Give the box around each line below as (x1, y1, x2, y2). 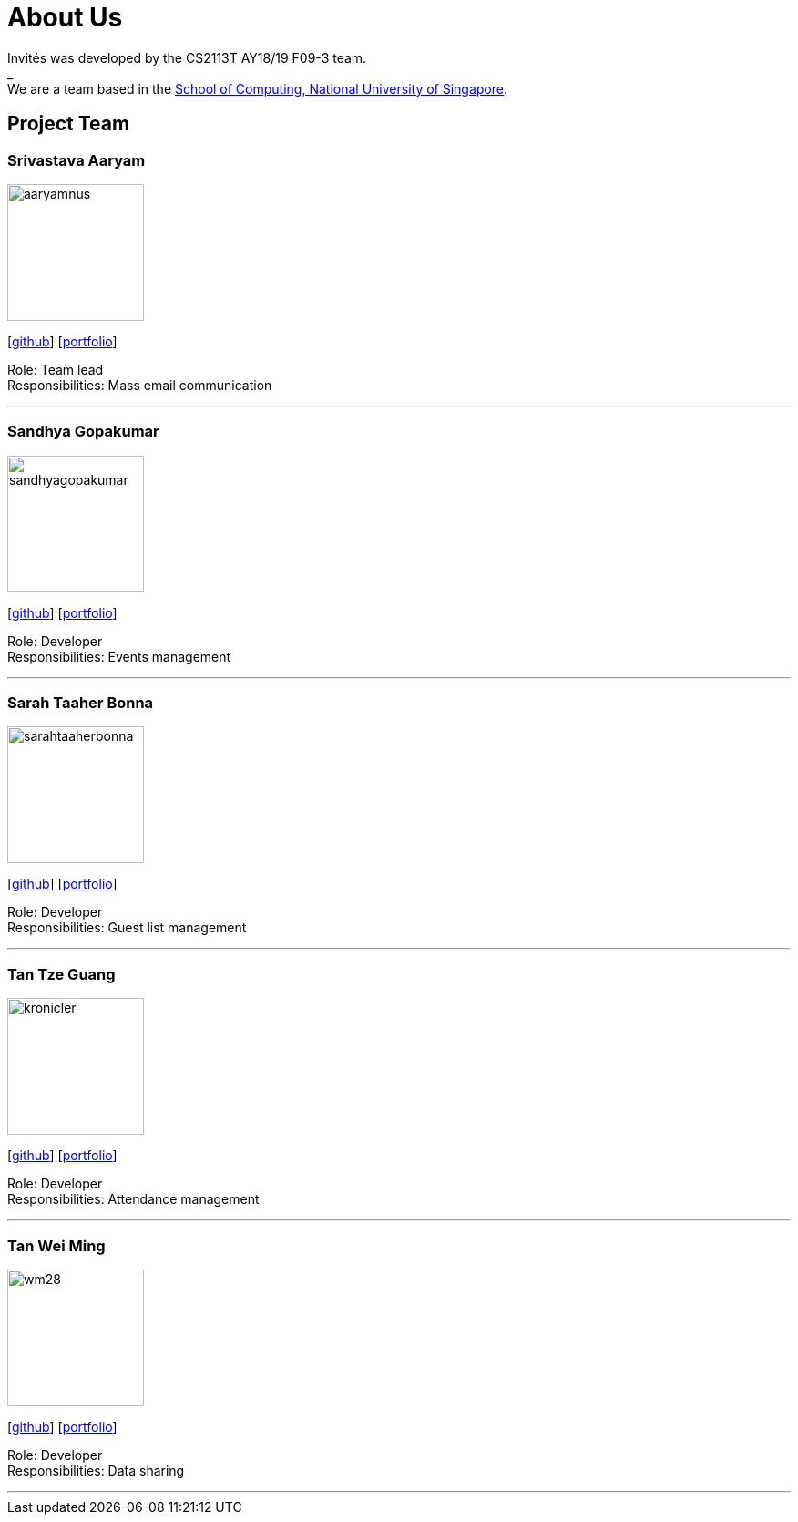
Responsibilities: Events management (7, 648, 231, 664)
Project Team (7, 112, 130, 136)
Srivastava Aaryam (7, 150, 146, 170)
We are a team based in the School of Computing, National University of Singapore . (7, 80, 508, 97)
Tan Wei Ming (7, 1236, 106, 1255)
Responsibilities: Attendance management (7, 1191, 260, 1208)
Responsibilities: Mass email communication (7, 376, 272, 393)
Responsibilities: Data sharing (7, 1462, 185, 1478)
